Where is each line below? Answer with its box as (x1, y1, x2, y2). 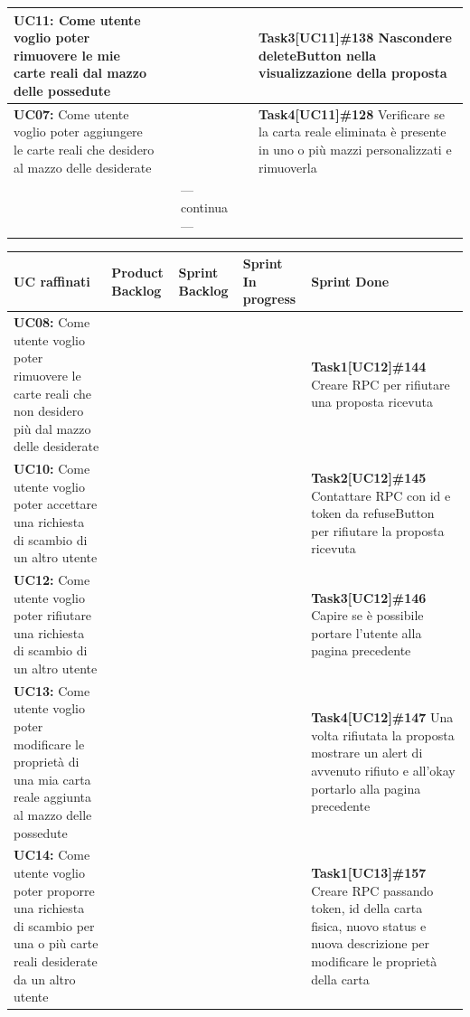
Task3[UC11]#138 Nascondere (258, 28, 452, 47)
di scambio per (14, 916, 95, 935)
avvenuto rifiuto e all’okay (311, 760, 456, 779)
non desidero (14, 401, 84, 420)
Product (111, 262, 164, 281)
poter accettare (14, 494, 98, 513)
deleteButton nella (258, 45, 377, 64)
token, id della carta (311, 899, 423, 918)
